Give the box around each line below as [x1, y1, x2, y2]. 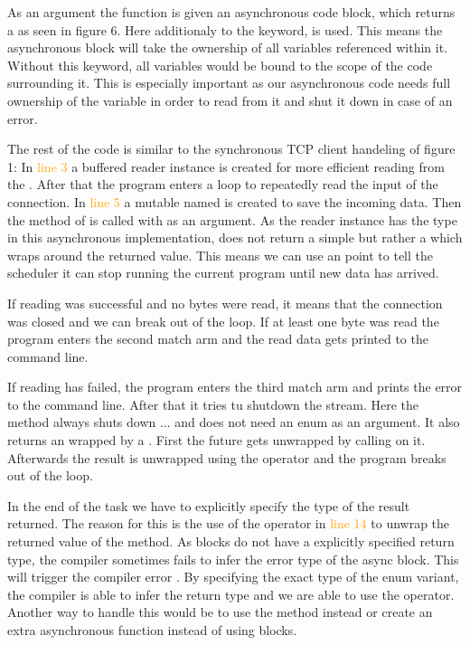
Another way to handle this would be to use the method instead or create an [7, 602, 433, 621]
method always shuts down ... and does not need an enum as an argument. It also [7, 413, 460, 432]
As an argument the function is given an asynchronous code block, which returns [7, 3, 456, 21]
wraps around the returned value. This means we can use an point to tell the [7, 245, 434, 264]
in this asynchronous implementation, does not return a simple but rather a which [7, 228, 463, 247]
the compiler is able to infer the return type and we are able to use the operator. [7, 584, 455, 603]
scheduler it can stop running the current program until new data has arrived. [7, 263, 439, 282]
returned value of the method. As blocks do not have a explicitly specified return [7, 532, 455, 551]
